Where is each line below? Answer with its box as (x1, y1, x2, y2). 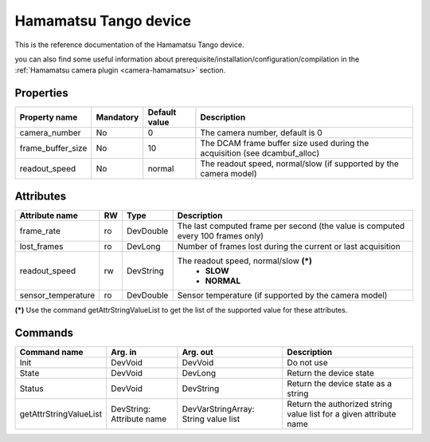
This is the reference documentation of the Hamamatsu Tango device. (14, 40, 244, 49)
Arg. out (182, 346, 214, 357)
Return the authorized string (287, 398, 393, 409)
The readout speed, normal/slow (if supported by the (200, 158, 400, 169)
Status (19, 383, 44, 394)
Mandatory (96, 112, 139, 123)
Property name (19, 112, 78, 123)
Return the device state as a (287, 377, 392, 389)
